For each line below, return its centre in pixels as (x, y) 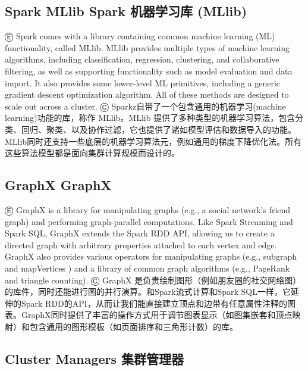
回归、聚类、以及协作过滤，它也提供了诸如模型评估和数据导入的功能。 (158, 129)
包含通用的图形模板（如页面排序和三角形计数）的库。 (133, 326)
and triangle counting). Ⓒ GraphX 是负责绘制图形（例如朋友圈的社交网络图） (153, 280)
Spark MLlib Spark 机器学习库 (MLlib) (126, 11)
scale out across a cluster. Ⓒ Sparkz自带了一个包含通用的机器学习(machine (145, 106)
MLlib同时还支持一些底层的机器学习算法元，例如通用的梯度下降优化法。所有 (153, 141)
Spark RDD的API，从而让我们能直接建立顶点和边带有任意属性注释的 (154, 303)
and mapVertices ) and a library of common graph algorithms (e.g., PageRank (147, 268)
